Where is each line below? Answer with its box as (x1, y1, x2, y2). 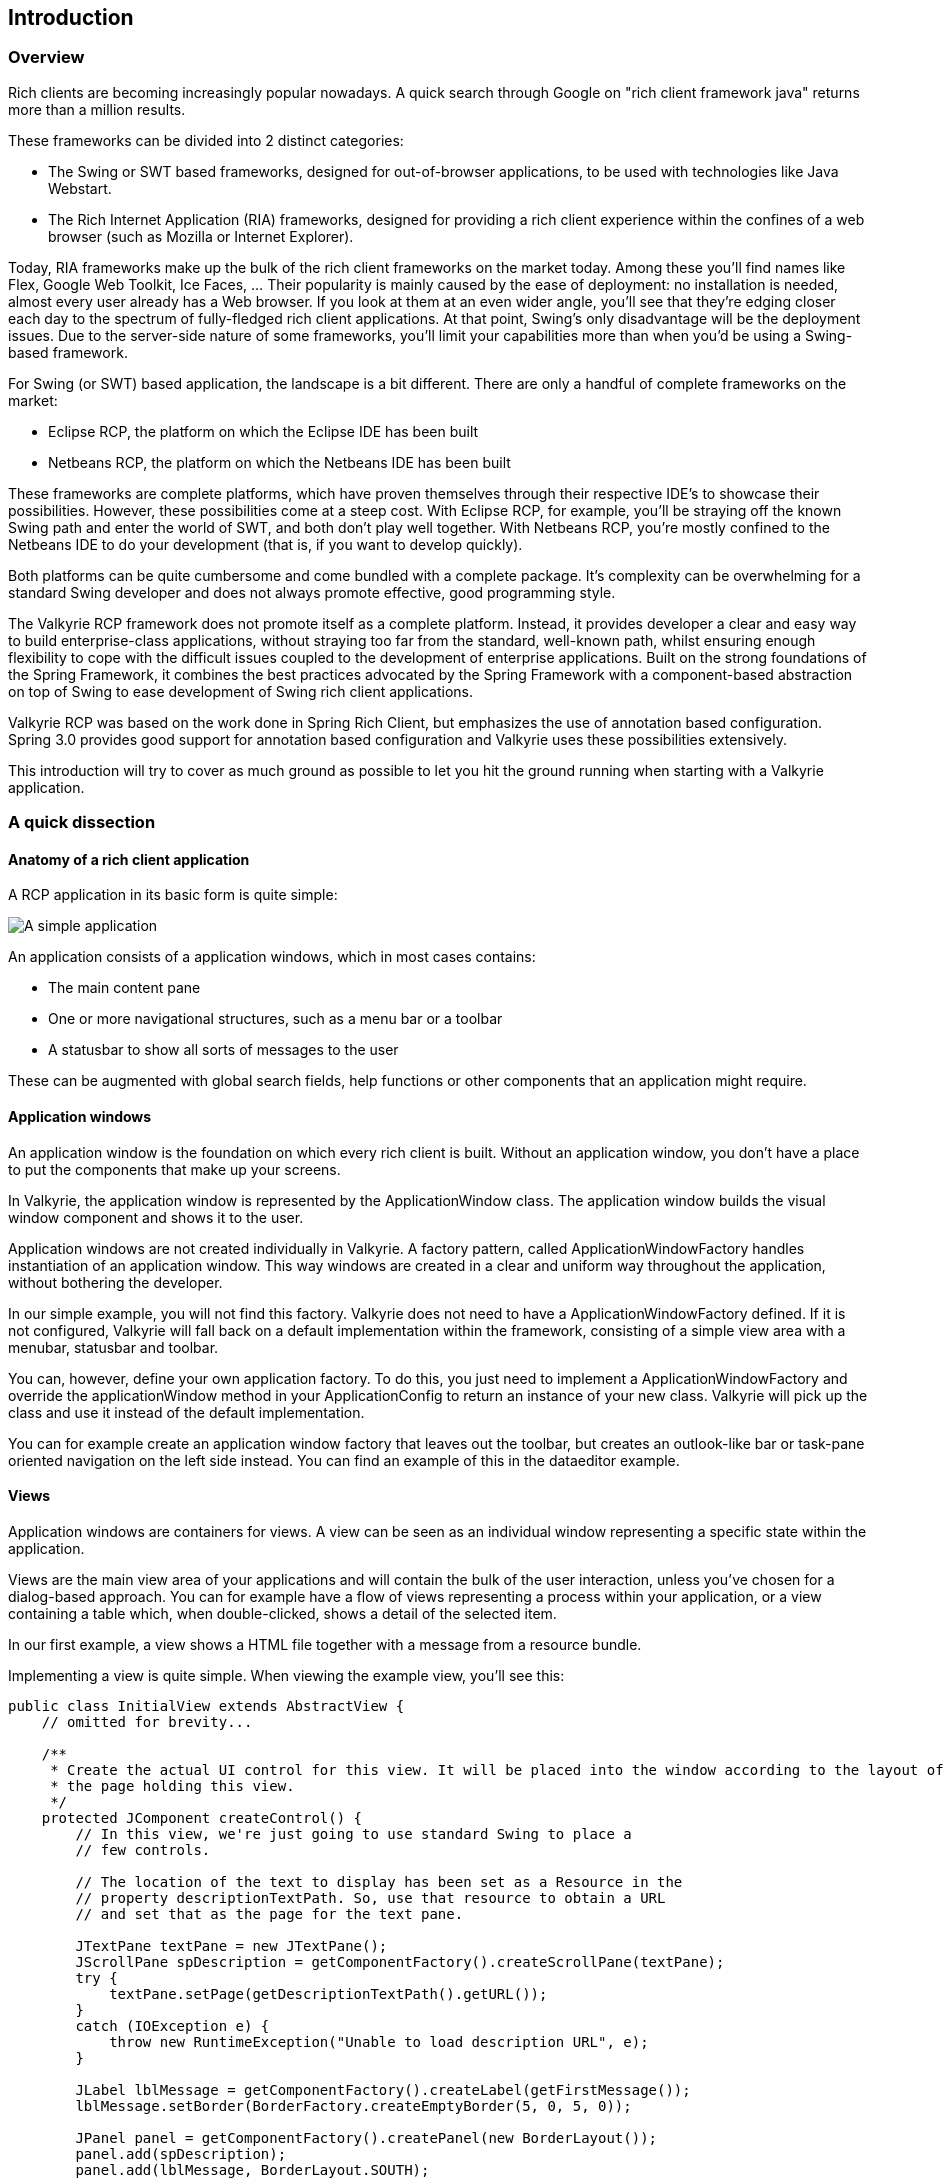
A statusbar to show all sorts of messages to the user (48, 1041, 399, 1059)
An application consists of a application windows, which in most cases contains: (8, 948, 536, 966)
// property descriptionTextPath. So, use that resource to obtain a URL (75, 1889, 666, 1906)
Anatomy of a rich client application (8, 850, 250, 868)
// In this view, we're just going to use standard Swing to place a (75, 1825, 632, 1842)
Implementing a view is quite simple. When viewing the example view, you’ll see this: (8, 1666, 565, 1684)
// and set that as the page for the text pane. (75, 1905, 464, 1922)
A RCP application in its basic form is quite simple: (8, 886, 338, 904)
